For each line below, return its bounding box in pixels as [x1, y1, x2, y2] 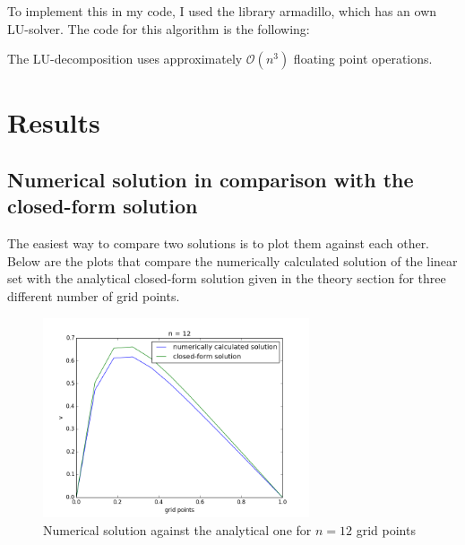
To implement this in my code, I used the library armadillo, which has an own [7, 2, 437, 20]
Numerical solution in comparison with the [7, 165, 414, 193]
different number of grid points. [7, 286, 180, 305]
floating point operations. [293, 49, 433, 68]
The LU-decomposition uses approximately [7, 49, 243, 68]
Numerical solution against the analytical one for [43, 520, 312, 539]
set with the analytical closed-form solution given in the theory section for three [7, 269, 446, 288]
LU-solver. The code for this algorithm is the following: [7, 19, 310, 38]
